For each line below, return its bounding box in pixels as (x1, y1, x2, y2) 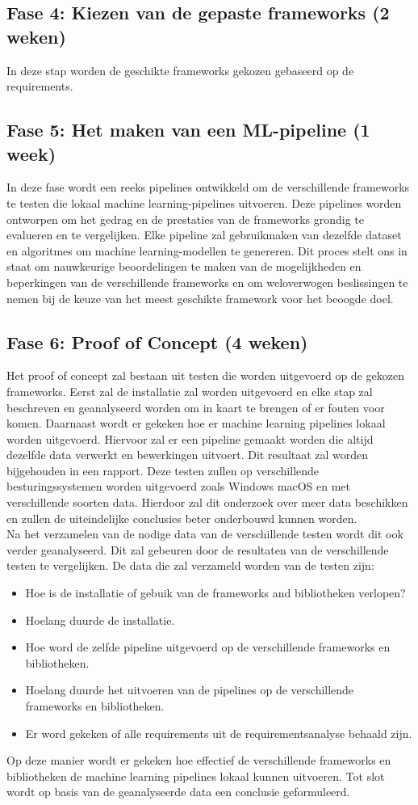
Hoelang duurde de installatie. (25, 611, 175, 628)
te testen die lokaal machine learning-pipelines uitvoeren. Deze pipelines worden (6, 194, 402, 211)
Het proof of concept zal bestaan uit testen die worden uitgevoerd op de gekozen (6, 367, 404, 384)
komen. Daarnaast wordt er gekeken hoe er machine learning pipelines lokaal (6, 415, 386, 432)
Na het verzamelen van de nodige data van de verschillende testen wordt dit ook (6, 525, 403, 542)
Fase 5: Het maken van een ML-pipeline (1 (6, 117, 370, 142)
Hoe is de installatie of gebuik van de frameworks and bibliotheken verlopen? (25, 584, 406, 601)
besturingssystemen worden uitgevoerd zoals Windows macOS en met (6, 478, 350, 495)
